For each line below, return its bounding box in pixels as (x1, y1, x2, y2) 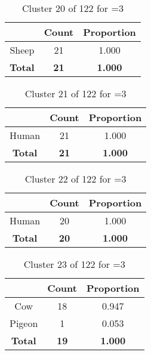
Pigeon (10, 316, 38, 330)
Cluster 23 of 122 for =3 (23, 257, 125, 271)
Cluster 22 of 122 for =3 (24, 172, 127, 186)
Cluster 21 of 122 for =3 (24, 87, 127, 100)
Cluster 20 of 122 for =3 (21, 1, 124, 15)
